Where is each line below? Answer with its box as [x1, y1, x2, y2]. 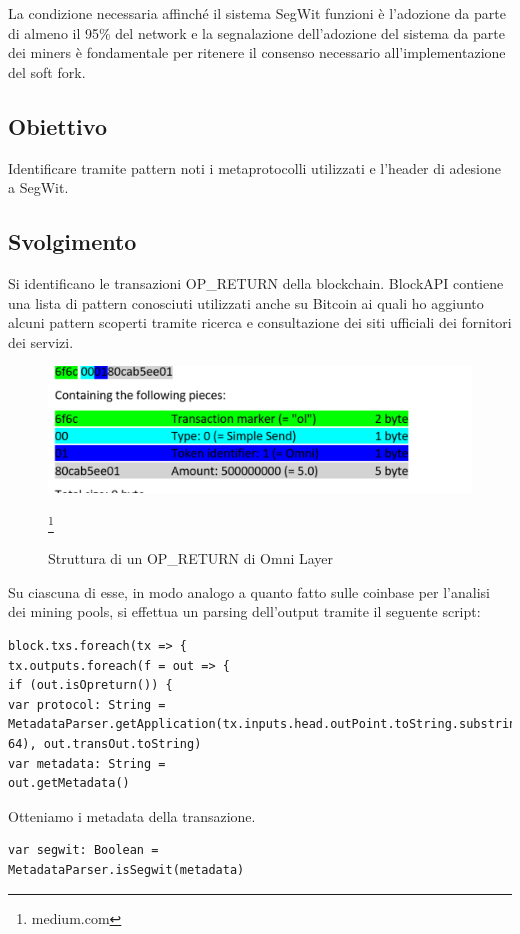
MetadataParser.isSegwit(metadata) [8, 863, 245, 878]
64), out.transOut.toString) [8, 737, 202, 752]
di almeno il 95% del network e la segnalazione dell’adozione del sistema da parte [8, 22, 505, 43]
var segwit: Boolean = [8, 843, 159, 858]
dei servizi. [8, 331, 74, 352]
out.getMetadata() [8, 776, 130, 791]
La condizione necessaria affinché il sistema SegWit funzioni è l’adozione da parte [8, 3, 506, 23]
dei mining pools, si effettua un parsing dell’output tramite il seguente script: [8, 601, 481, 622]
